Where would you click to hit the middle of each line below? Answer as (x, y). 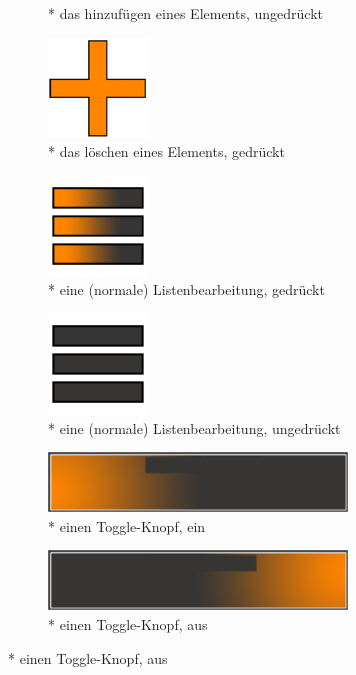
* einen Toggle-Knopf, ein (127, 525)
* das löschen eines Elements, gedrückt (166, 151)
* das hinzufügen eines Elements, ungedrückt (186, 13)
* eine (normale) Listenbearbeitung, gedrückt (186, 289)
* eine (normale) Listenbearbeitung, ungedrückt (194, 427)
